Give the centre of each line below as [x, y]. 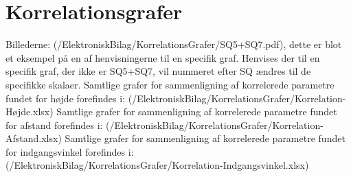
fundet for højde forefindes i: [66, 98]
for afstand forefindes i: [54, 125]
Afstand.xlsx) [34, 138]
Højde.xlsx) [30, 111]
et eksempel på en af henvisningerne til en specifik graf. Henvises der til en [163, 57]
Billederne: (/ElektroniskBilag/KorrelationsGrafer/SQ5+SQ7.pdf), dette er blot [174, 44]
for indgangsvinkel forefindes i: [70, 151]
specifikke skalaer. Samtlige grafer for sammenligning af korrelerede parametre [170, 84]
